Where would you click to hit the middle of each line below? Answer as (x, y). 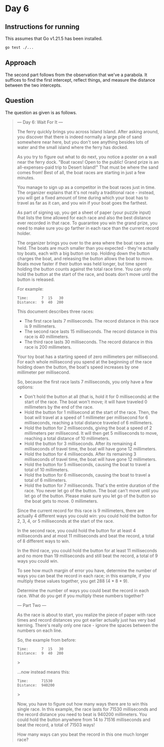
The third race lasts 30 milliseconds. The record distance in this (88, 342)
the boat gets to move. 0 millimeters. (61, 501)
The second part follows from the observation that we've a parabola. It (76, 75)
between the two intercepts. (34, 85)
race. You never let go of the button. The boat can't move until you (92, 490)
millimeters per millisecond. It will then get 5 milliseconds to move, (91, 433)
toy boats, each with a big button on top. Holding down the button (83, 253)
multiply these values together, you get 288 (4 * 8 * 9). (73, 581)
